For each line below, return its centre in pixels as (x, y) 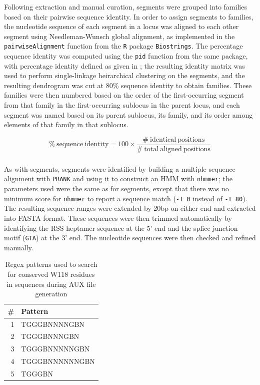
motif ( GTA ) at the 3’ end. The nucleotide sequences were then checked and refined (130, 238)
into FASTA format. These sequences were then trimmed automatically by (118, 218)
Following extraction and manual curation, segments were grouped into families (125, 7)
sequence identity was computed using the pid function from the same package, (126, 56)
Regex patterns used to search (51, 264)
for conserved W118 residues (51, 274)
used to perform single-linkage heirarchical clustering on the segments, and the (124, 75)
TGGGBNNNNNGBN (55, 349)
